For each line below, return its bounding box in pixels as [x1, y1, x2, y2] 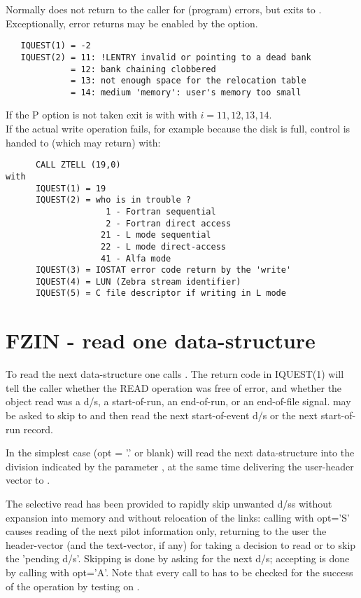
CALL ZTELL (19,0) [35, 160, 121, 170]
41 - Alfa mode [101, 253, 171, 264]
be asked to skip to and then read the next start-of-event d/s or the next [6, 408, 318, 423]
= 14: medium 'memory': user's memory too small [71, 87, 302, 97]
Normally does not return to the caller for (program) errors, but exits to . [6, 2, 322, 16]
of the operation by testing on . [6, 578, 140, 593]
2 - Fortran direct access [106, 218, 232, 229]
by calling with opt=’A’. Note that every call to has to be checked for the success [6, 564, 353, 579]
